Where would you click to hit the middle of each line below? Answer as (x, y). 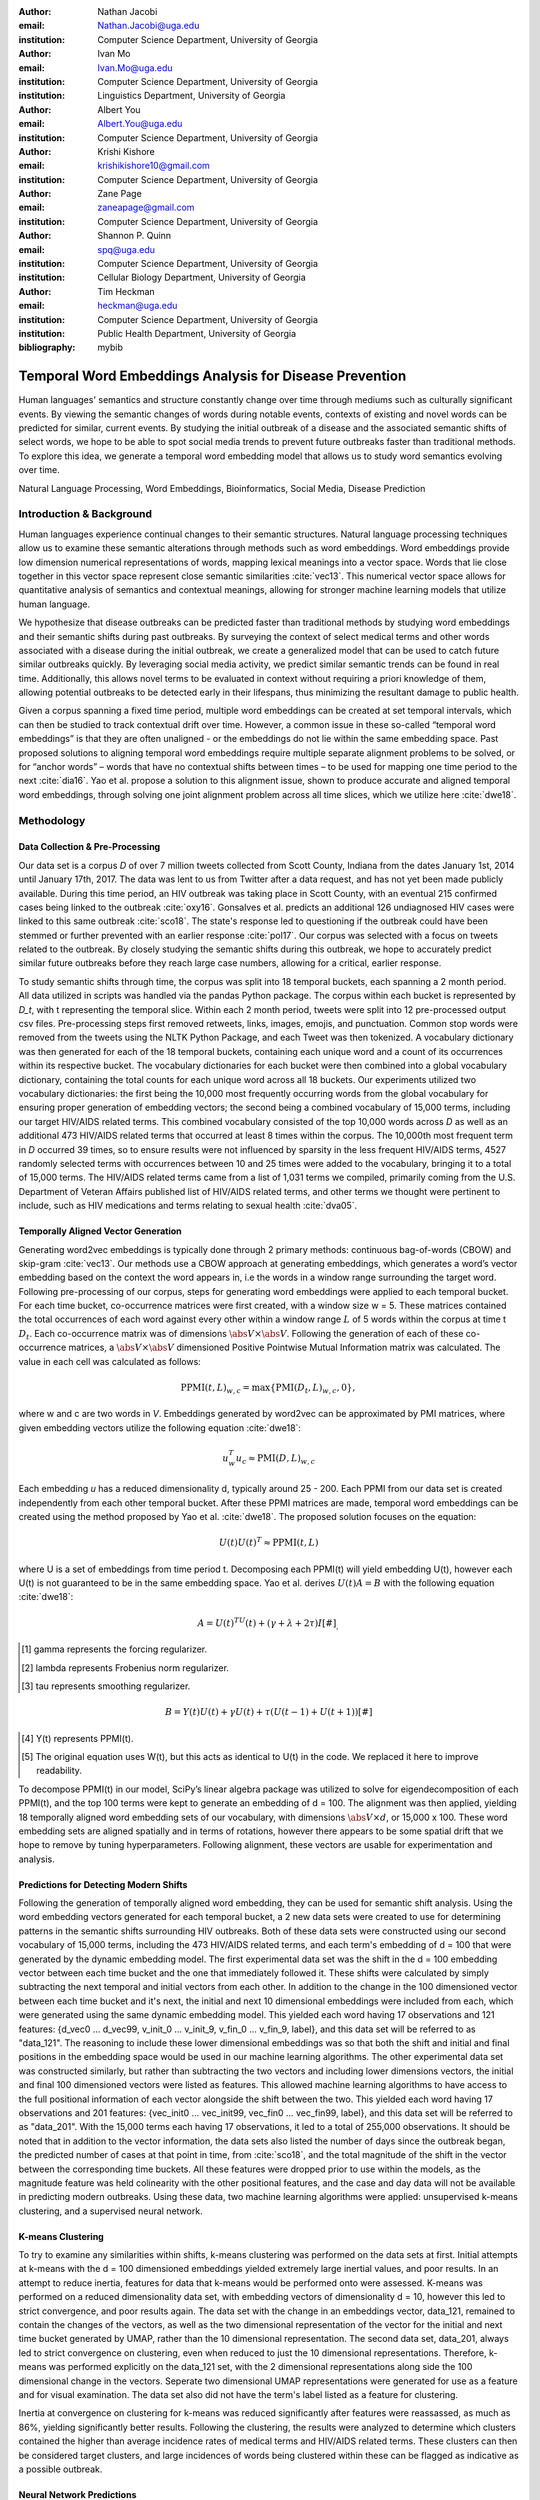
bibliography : (47, 347)
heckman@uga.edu (137, 306)
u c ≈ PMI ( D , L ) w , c (275, 1459)
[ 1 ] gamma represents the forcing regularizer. (114, 1649)
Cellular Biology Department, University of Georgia (202, 277)
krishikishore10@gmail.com (153, 166)
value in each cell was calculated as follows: (110, 1361)
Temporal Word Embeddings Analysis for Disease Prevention (212, 376)
